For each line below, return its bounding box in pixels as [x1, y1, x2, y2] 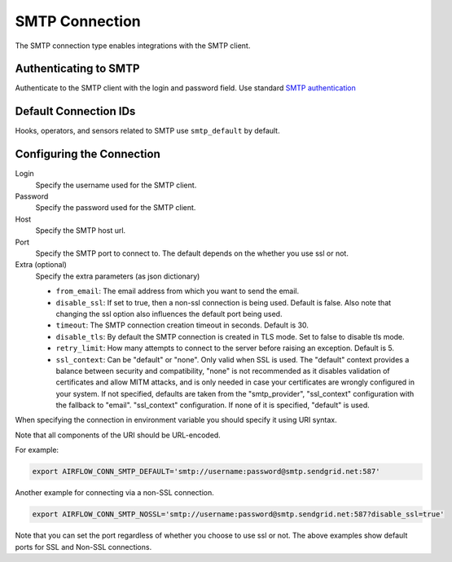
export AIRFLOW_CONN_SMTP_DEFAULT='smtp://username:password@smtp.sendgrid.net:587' [32, 467, 380, 476]
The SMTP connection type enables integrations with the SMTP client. [15, 41, 251, 50]
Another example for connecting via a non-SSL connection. [15, 488, 215, 498]
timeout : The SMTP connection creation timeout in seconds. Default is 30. [55, 320, 309, 330]
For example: [15, 445, 59, 455]
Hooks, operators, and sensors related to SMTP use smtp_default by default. [15, 126, 280, 136]
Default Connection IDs [15, 104, 136, 118]
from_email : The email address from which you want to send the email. [55, 286, 300, 296]
